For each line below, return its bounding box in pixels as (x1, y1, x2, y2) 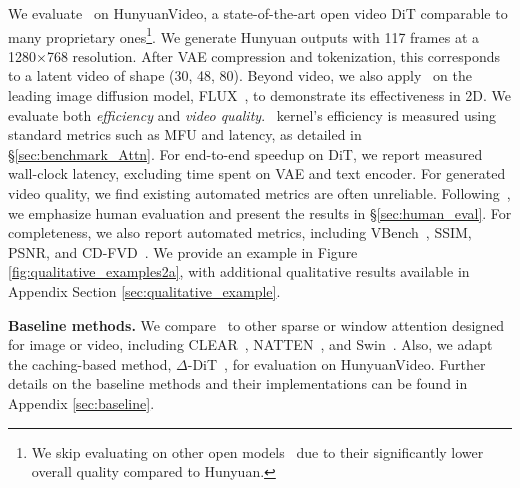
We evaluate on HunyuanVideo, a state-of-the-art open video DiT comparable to (8, 3, 508, 23)
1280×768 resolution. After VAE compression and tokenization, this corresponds (8, 45, 501, 66)
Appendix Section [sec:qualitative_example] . (8, 280, 281, 301)
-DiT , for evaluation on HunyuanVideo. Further (187, 353, 486, 374)
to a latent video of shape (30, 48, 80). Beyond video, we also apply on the (8, 65, 472, 86)
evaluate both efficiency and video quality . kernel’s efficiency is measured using (8, 104, 496, 125)
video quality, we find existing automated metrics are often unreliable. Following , (8, 183, 511, 203)
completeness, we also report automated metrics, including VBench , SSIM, (8, 222, 472, 243)
